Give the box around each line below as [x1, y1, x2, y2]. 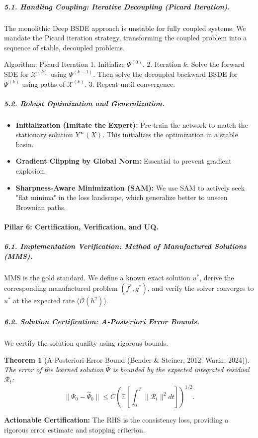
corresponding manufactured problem [4, 283, 118, 293]
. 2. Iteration [142, 59, 181, 69]
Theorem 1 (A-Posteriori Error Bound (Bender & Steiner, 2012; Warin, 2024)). [4, 354, 250, 365]
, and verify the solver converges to [147, 283, 254, 293]
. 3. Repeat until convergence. [85, 78, 175, 89]
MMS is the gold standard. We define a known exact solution [4, 272, 190, 282]
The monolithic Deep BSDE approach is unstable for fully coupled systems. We [4, 22, 246, 33]
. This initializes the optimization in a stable [102, 129, 238, 140]
